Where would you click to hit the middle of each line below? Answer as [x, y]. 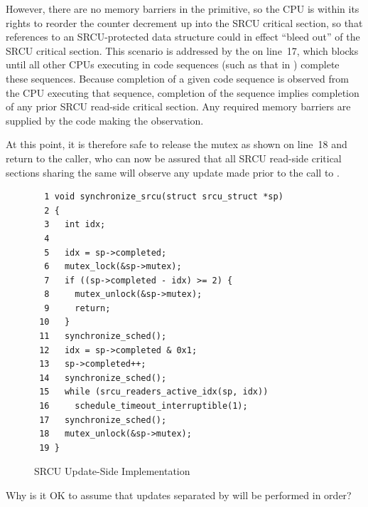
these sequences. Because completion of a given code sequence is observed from [177, 78]
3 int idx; [75, 225]
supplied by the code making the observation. [105, 120]
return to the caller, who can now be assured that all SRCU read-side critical [174, 158]
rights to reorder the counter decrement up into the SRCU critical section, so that [184, 22]
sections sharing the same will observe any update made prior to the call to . [173, 172]
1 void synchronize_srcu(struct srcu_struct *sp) [164, 197]
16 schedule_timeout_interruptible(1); [144, 406]
